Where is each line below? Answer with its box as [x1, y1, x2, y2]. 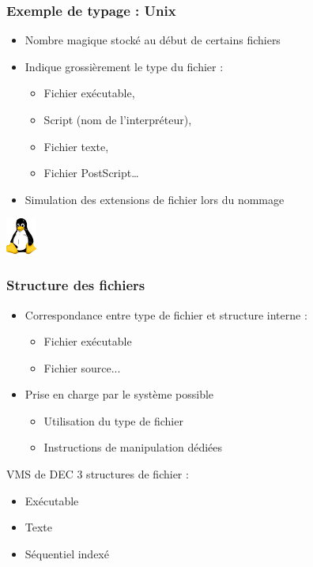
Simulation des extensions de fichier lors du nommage [25, 191, 285, 207]
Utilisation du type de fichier [43, 412, 183, 429]
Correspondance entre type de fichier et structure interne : [25, 306, 307, 323]
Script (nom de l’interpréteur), [43, 112, 192, 127]
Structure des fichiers [6, 275, 145, 295]
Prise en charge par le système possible [25, 386, 214, 403]
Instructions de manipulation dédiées [43, 439, 223, 455]
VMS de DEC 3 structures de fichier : [6, 466, 189, 482]
